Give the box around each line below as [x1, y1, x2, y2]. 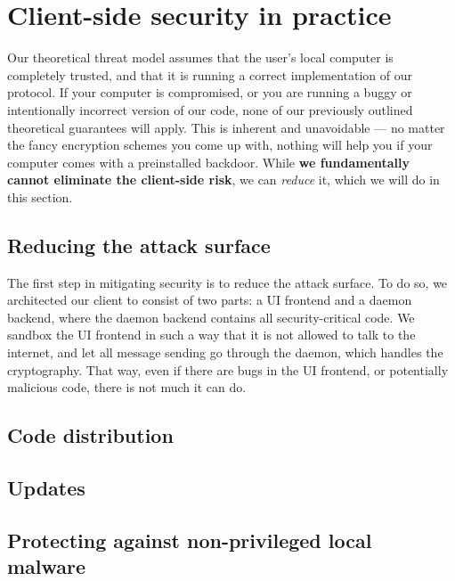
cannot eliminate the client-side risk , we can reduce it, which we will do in [7, 170, 440, 189]
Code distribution [7, 421, 174, 449]
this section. [7, 187, 73, 206]
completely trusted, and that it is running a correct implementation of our [7, 65, 412, 84]
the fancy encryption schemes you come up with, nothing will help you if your [7, 135, 433, 154]
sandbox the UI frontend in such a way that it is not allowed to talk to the [7, 325, 416, 344]
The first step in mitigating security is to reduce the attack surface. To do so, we [7, 273, 448, 291]
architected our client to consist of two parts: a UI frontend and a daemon [7, 290, 412, 309]
